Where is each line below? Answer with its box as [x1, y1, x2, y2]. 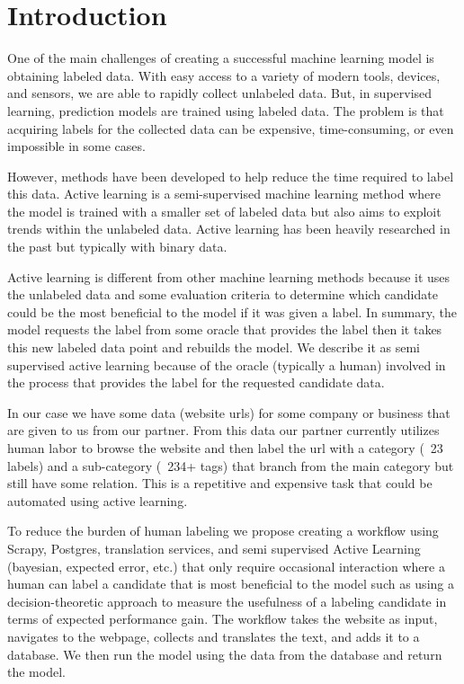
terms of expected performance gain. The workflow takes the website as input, [7, 609, 438, 628]
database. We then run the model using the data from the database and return [7, 644, 442, 663]
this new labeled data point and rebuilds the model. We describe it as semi [7, 338, 420, 357]
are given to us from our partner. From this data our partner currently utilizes [7, 421, 440, 440]
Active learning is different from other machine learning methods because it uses [7, 267, 451, 286]
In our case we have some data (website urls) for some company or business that [7, 403, 451, 422]
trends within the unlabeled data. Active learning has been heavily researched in [7, 219, 451, 238]
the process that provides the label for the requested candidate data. [7, 373, 385, 392]
